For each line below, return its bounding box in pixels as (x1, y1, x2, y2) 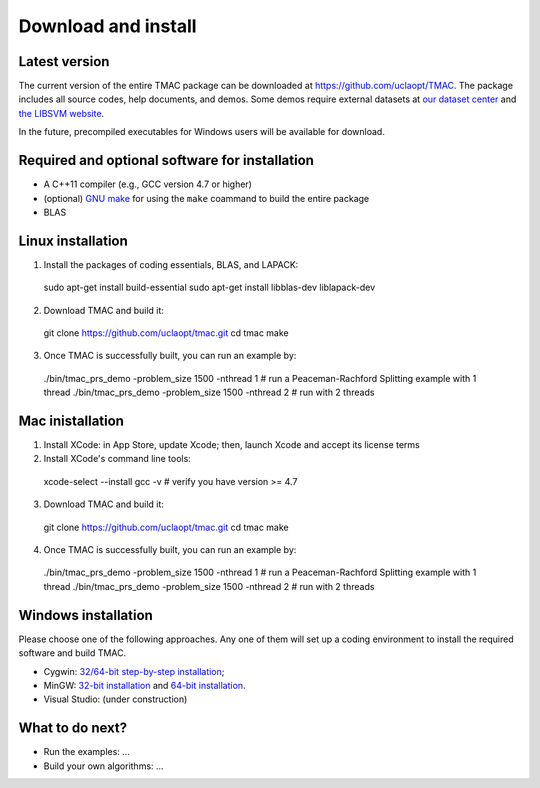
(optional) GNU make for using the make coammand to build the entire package (43, 192, 370, 204)
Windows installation (18, 606, 154, 624)
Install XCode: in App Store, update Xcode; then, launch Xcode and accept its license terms (43, 439, 420, 451)
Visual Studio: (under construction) (43, 693, 188, 705)
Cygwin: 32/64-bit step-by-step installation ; (43, 665, 225, 677)
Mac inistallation (18, 412, 125, 429)
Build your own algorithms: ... (43, 760, 164, 772)
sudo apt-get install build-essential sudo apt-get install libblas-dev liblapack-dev (43, 281, 376, 294)
